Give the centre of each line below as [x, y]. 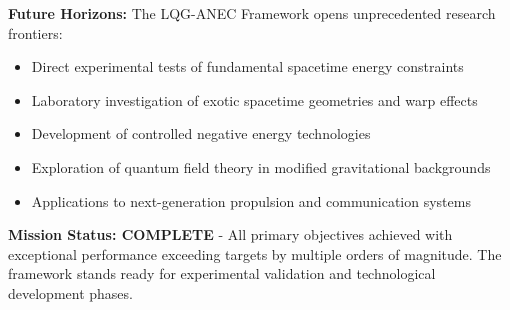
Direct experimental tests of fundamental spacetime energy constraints [247, 66]
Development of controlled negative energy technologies [201, 133]
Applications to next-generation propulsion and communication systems [251, 200]
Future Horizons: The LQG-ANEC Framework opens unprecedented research [252, 13]
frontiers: [35, 32]
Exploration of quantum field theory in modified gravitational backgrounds [261, 166]
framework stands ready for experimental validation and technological [222, 273]
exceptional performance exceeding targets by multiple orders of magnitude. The [255, 253]
